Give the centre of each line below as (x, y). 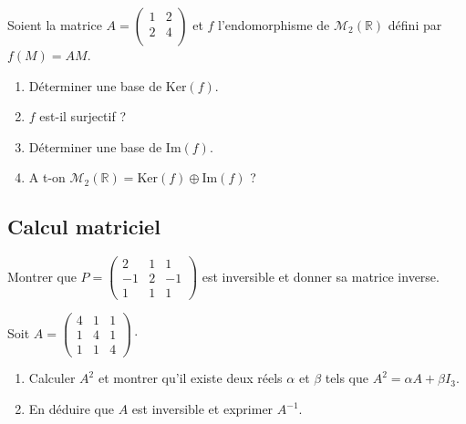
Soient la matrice (55, 25)
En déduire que (71, 409)
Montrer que (42, 276)
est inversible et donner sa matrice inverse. (321, 276)
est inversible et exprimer (202, 409)
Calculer (52, 378)
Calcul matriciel (84, 227)
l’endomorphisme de (274, 25)
